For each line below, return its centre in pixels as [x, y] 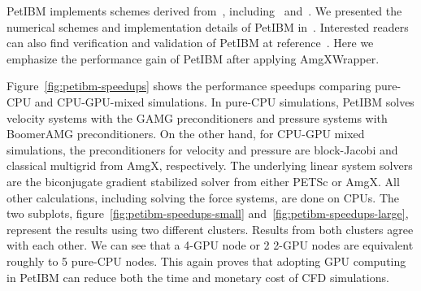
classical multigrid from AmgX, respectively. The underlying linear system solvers [210, 165]
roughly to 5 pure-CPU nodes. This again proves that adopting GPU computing [206, 261]
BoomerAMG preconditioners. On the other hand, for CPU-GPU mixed [186, 134]
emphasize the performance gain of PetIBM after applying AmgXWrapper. [193, 58]
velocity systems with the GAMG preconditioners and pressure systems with [197, 117]
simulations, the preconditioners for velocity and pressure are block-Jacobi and [202, 149]
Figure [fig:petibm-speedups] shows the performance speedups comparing [189, 86]
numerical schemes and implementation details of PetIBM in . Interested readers [208, 26]
